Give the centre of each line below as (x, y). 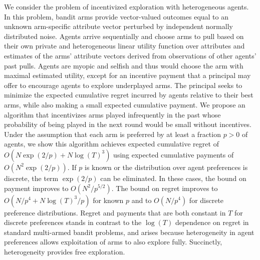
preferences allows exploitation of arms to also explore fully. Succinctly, (113, 242)
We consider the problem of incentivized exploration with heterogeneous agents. (126, 6)
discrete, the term (31, 178)
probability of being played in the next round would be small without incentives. (128, 124)
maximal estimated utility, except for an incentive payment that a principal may (127, 75)
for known (108, 200)
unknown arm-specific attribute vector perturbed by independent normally (118, 26)
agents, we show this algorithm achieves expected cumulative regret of (111, 144)
